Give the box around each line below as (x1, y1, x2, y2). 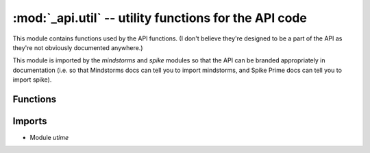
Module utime (29, 134, 69, 142)
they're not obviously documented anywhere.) (12, 43, 143, 51)
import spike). (12, 75, 52, 84)
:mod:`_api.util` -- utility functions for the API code (12, 10, 308, 25)
